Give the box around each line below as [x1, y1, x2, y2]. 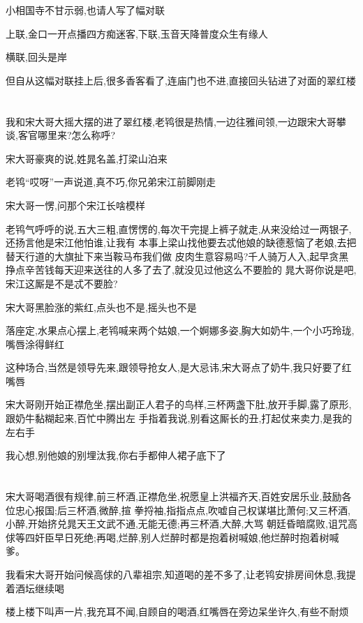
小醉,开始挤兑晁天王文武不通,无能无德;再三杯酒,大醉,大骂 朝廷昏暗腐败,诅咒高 [6, 516, 358, 531]
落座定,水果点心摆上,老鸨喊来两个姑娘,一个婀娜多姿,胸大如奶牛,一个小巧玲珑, [6, 323, 355, 338]
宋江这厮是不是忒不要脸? [6, 276, 118, 290]
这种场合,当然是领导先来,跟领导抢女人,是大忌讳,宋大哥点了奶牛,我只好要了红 [6, 360, 352, 375]
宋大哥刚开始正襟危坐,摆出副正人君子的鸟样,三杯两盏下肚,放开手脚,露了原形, [6, 397, 352, 412]
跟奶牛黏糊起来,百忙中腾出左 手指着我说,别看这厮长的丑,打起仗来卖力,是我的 [6, 411, 353, 426]
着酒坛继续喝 [6, 580, 64, 595]
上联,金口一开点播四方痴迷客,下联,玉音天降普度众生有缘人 [6, 26, 268, 40]
